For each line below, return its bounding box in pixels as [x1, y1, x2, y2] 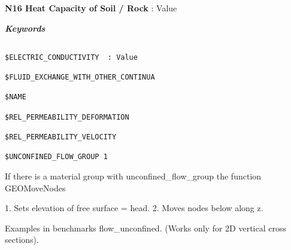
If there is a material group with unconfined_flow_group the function [5, 170, 262, 182]
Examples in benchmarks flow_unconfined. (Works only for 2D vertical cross [5, 221, 286, 234]
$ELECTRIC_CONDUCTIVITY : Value [5, 53, 138, 62]
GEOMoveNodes [5, 181, 66, 194]
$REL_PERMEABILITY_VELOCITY [5, 133, 117, 142]
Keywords [5, 22, 46, 34]
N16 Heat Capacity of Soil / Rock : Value [5, 2, 177, 14]
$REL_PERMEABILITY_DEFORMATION [5, 112, 129, 121]
